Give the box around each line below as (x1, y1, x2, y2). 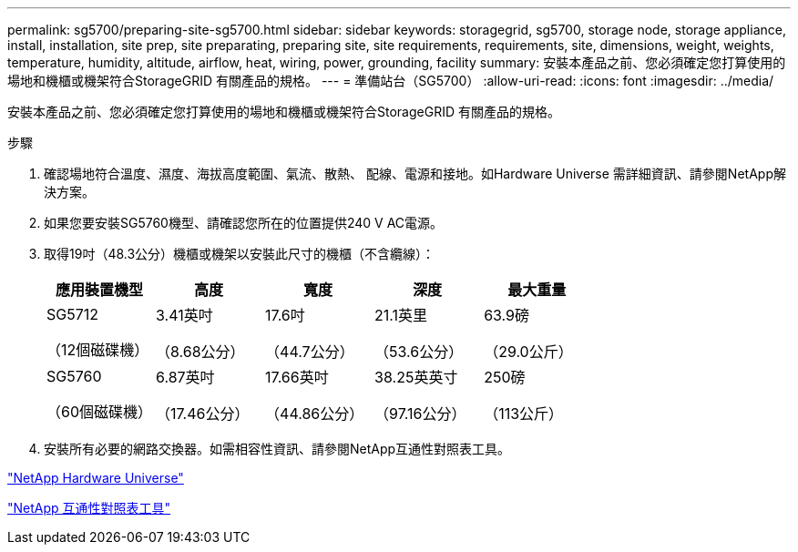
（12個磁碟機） (46, 341, 149, 359)
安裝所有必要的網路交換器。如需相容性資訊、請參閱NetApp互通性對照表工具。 (44, 441, 511, 456)
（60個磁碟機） (46, 403, 153, 421)
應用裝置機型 (56, 281, 144, 299)
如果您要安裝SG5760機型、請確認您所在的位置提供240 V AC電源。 (44, 215, 444, 230)
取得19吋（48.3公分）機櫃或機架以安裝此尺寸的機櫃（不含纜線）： (44, 246, 435, 261)
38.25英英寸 (374, 368, 458, 386)
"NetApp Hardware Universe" (7, 470, 184, 486)
